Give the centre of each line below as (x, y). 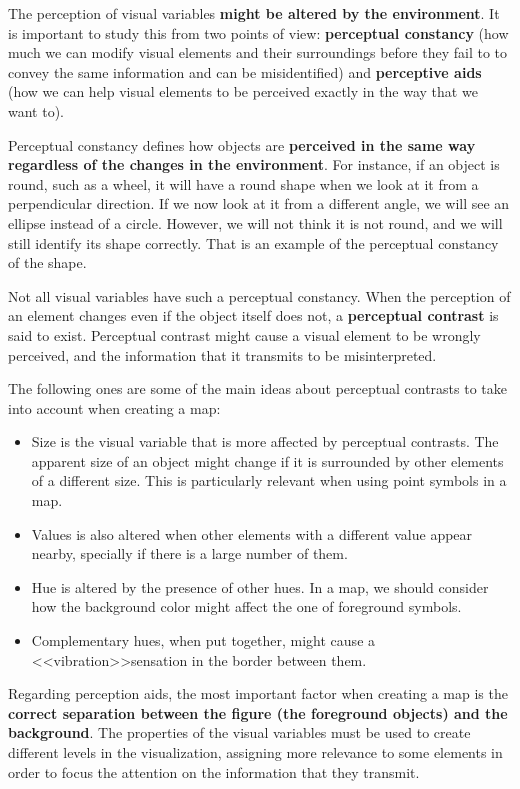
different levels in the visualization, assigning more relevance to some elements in (255, 752)
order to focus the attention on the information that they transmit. (214, 771)
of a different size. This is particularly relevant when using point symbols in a (269, 480)
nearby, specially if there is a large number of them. (189, 553)
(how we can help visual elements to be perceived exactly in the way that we (243, 91)
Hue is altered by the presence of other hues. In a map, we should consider (260, 586)
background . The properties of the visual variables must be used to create (239, 732)
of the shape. (47, 262)
